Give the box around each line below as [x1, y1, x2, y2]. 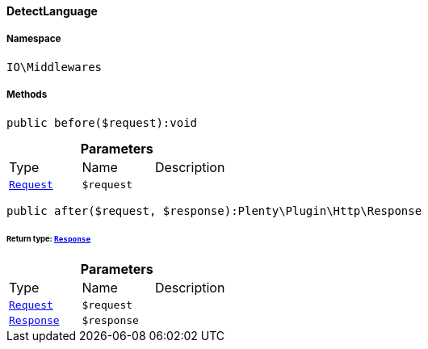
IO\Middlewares [6, 60, 103, 74]
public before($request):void [6, 116, 198, 129]
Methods [6, 89, 48, 101]
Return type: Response [6, 234, 91, 244]
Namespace [6, 33, 61, 45]
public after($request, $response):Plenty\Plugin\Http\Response [6, 204, 422, 217]
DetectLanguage [6, 4, 98, 18]
